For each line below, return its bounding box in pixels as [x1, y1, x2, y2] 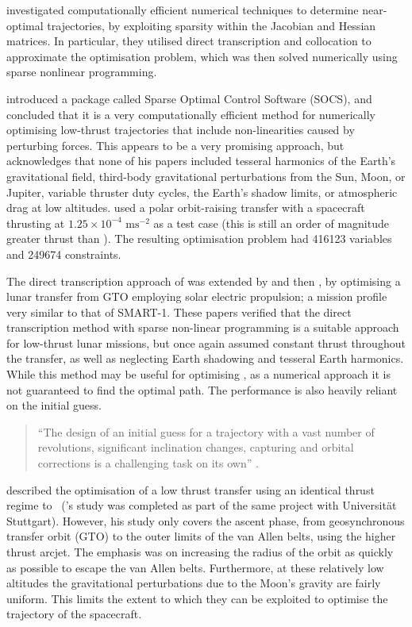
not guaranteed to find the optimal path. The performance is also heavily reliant [6, 381, 398, 398]
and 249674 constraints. [6, 245, 121, 262]
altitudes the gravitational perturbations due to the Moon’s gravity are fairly [6, 575, 381, 591]
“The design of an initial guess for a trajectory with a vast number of [37, 423, 375, 440]
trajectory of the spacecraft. [6, 606, 142, 622]
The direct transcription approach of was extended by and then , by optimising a [6, 272, 401, 289]
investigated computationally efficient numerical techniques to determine [6, 2, 359, 17]
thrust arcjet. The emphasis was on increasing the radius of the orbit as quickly [6, 544, 394, 560]
